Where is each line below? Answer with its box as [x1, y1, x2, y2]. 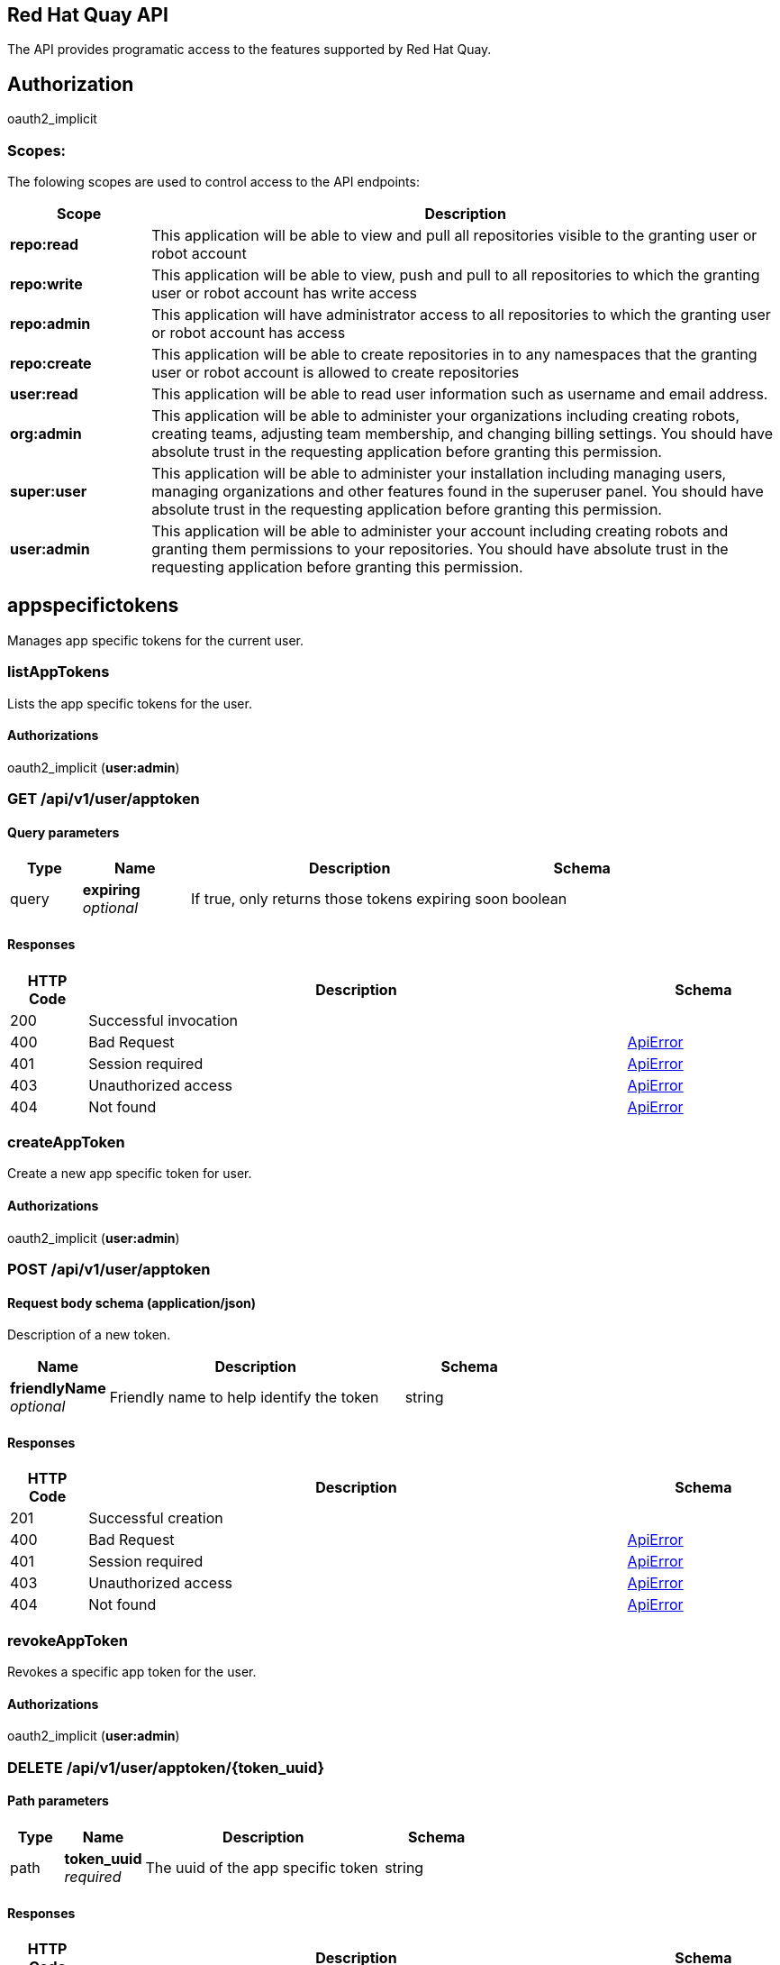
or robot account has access [151, 324, 346, 343]
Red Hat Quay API [7, 4, 168, 26]
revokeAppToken [7, 1631, 128, 1650]
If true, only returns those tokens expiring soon [190, 890, 509, 909]
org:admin [10, 425, 82, 443]
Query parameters [7, 824, 120, 840]
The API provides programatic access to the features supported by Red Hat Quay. [7, 41, 492, 58]
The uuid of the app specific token [145, 1858, 378, 1877]
